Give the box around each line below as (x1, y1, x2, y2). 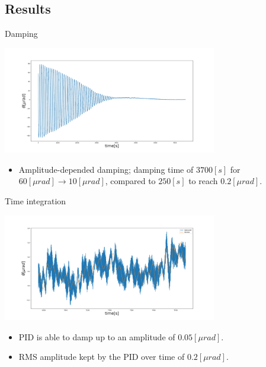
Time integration (5, 194, 66, 207)
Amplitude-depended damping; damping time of (18, 163, 194, 175)
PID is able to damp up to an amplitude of (18, 330, 175, 343)
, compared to (105, 175, 156, 187)
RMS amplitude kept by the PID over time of (18, 350, 185, 363)
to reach (188, 175, 218, 187)
